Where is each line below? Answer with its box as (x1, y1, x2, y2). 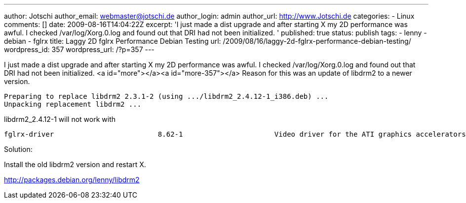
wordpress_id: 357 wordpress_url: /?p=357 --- (4, 45, 155, 54)
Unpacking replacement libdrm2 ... (4, 100, 142, 108)
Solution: (4, 145, 33, 153)
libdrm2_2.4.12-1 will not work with (4, 115, 116, 123)
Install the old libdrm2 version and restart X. (4, 160, 146, 169)
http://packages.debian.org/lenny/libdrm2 (4, 175, 140, 184)
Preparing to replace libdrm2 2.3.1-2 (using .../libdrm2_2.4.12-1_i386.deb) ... (4, 92, 329, 100)
